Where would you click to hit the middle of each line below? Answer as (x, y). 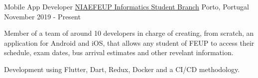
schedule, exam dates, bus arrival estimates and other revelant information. (119, 52)
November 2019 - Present (42, 16)
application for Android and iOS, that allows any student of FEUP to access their (129, 42)
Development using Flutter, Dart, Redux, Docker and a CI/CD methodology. (122, 69)
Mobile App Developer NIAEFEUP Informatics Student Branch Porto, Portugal (127, 6)
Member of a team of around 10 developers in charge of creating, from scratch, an (129, 33)
